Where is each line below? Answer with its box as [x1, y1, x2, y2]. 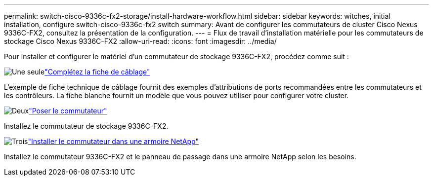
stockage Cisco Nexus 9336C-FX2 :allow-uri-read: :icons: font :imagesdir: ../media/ [4, 37, 277, 45]
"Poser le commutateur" [29, 107, 107, 115]
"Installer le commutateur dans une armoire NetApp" [28, 137, 199, 145]
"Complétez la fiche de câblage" [44, 68, 150, 76]
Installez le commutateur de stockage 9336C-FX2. [4, 122, 169, 130]
